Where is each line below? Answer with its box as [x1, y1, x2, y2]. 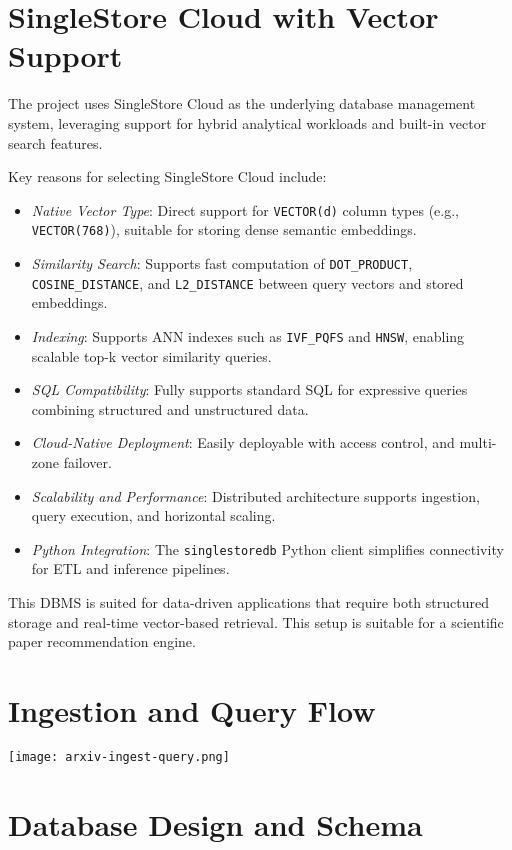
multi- [459, 432, 497, 453]
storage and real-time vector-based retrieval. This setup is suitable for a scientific [8, 611, 504, 632]
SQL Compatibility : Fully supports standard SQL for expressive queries [31, 379, 468, 400]
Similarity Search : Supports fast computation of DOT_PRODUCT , [31, 253, 413, 273]
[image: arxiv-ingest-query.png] [8, 749, 230, 764]
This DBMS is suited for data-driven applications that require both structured [8, 591, 489, 612]
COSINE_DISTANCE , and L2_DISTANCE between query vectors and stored [31, 272, 464, 293]
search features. [8, 132, 103, 153]
